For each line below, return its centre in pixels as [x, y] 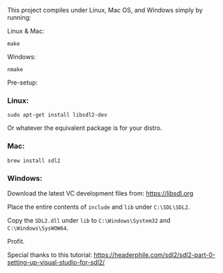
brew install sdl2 [34, 161]
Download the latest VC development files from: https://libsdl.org [100, 193]
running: [19, 17]
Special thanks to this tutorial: [50, 255]
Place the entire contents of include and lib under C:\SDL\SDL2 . [99, 207]
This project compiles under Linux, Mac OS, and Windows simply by [105, 10]
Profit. [16, 241]
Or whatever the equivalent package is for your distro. [85, 128]
